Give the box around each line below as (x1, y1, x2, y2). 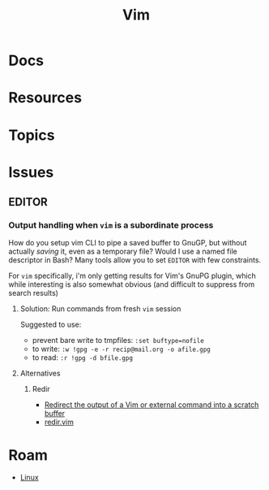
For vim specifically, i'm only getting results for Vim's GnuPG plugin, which (8, 271, 257, 281)
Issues (8, 163, 54, 181)
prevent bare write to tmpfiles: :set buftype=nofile (32, 336, 204, 345)
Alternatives (19, 368, 61, 379)
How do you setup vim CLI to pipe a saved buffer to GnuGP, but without (8, 238, 247, 248)
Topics (8, 126, 55, 144)
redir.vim (44, 417, 75, 427)
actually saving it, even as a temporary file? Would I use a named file (8, 246, 237, 257)
